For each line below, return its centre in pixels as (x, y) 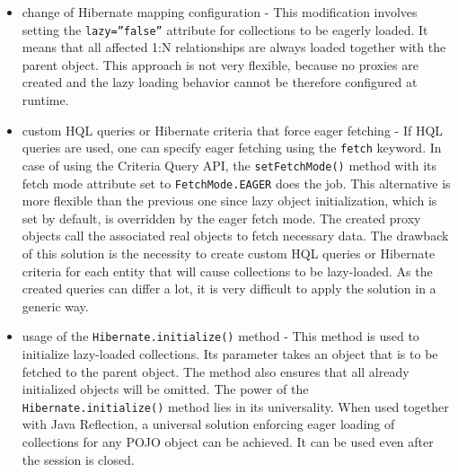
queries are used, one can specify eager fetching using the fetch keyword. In (232, 148)
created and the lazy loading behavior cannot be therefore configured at (220, 82)
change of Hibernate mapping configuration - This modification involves (220, 12)
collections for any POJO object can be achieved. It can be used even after (228, 442)
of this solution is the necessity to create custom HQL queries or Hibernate (229, 253)
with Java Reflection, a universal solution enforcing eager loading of (208, 424)
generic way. (55, 306)
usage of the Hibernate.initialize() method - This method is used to (220, 336)
